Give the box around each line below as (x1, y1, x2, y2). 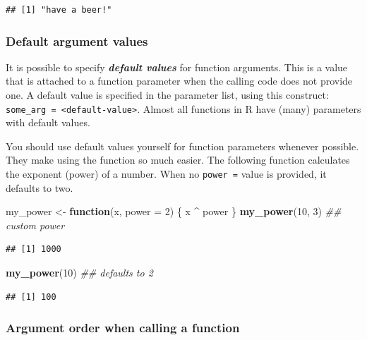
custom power (6, 217, 65, 232)
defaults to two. (6, 180, 73, 195)
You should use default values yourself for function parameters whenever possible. (6, 138, 359, 153)
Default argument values (6, 32, 148, 49)
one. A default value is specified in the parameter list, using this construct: (6, 87, 329, 102)
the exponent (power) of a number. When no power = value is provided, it (6, 166, 327, 181)
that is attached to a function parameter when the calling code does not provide (6, 73, 353, 88)
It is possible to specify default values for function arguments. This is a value (6, 59, 348, 74)
